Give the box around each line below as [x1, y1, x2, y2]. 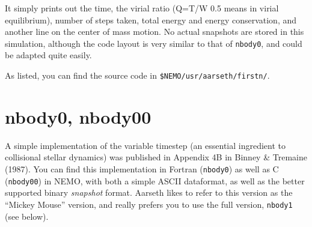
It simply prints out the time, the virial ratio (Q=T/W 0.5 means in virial [5, 2, 279, 14]
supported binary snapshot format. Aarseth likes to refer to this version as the [5, 186, 293, 199]
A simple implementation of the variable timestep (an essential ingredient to [5, 139, 286, 151]
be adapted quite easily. [5, 49, 92, 61]
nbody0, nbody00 [5, 104, 151, 129]
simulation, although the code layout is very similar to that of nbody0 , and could [5, 37, 302, 49]
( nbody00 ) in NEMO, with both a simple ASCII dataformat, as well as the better [5, 174, 305, 187]
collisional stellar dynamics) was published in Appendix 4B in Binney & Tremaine [5, 151, 307, 163]
